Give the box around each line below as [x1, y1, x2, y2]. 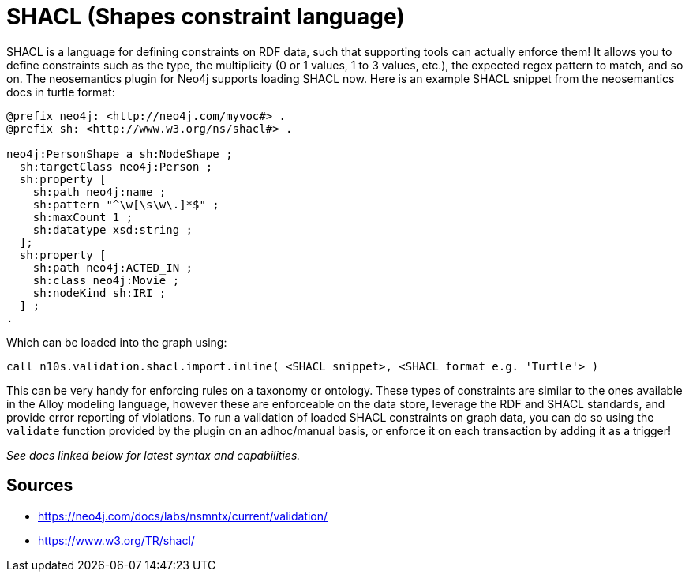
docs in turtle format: [6, 84, 115, 99]
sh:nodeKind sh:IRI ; [32, 286, 167, 299]
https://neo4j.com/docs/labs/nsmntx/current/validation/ [38, 509, 328, 523]
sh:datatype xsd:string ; [32, 223, 193, 236]
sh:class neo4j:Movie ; [32, 273, 180, 287]
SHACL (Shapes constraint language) [6, 3, 405, 30]
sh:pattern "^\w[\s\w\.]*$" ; [32, 197, 219, 211]
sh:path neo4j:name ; [32, 185, 167, 198]
